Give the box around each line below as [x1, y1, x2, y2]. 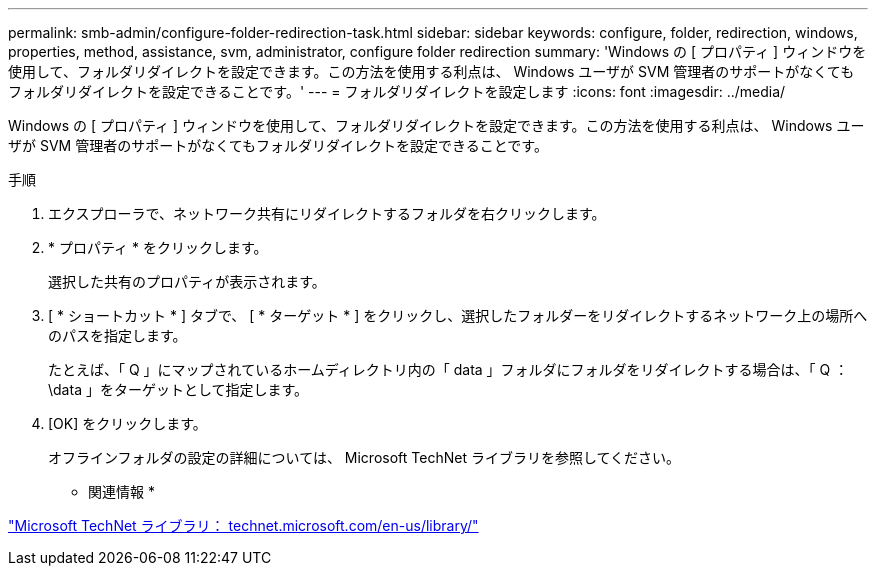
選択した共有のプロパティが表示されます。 [48, 273, 326, 290]
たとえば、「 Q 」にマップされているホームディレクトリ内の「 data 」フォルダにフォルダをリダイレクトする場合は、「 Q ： [48, 361, 849, 378]
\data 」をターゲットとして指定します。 [48, 381, 309, 398]
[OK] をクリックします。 [48, 415, 207, 432]
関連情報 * [88, 483, 155, 500]
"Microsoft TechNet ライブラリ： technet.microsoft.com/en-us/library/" [8, 517, 479, 534]
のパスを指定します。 [48, 327, 187, 344]
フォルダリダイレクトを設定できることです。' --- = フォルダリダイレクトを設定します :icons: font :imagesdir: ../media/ [8, 83, 786, 100]
